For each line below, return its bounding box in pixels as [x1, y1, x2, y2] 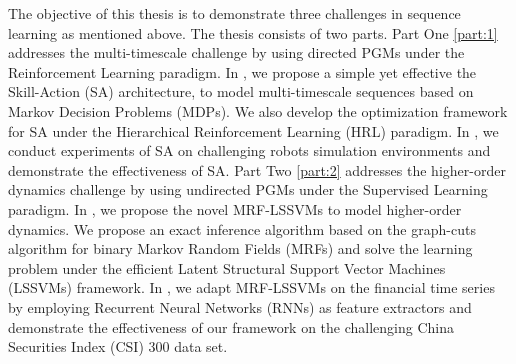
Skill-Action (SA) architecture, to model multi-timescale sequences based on [8, 81, 474, 102]
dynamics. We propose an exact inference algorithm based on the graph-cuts [8, 218, 476, 239]
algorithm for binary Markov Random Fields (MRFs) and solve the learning [8, 238, 473, 259]
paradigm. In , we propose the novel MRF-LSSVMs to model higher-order [8, 198, 462, 219]
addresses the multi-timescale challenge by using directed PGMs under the [8, 42, 465, 63]
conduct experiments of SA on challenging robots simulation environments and [8, 140, 491, 161]
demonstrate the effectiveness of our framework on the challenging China [8, 316, 455, 337]
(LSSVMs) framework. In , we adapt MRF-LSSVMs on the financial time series [8, 277, 495, 298]
